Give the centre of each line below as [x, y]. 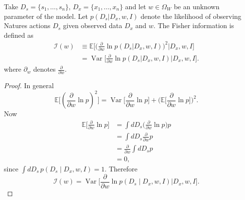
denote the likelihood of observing [191, 16]
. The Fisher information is [194, 25]
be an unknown [197, 6]
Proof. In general [29, 85]
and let [136, 6]
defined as [19, 35]
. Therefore [121, 168]
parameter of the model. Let [46, 16]
